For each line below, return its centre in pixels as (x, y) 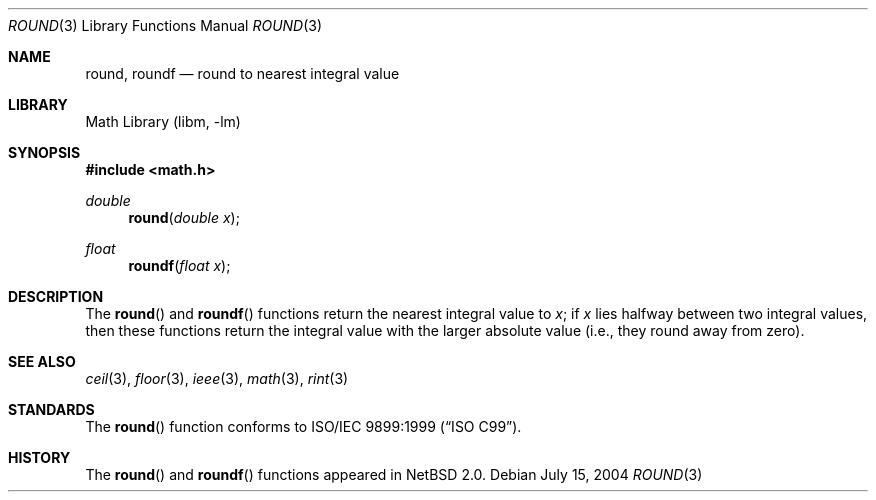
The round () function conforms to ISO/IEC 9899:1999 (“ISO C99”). (303, 426)
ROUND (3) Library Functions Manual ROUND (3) (165, 25)
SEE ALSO (42, 361)
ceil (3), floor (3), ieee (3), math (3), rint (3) (217, 378)
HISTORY (39, 457)
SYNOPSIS (44, 152)
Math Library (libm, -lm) (163, 121)
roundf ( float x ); (179, 265)
